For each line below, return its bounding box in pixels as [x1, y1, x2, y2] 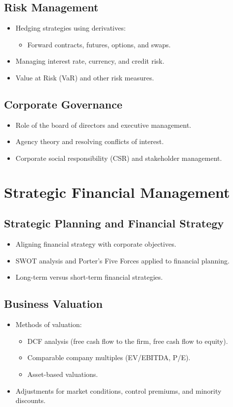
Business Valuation [4, 296, 103, 311]
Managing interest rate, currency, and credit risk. [15, 56, 164, 66]
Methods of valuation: [15, 319, 82, 330]
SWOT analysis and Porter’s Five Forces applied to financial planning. [15, 255, 230, 265]
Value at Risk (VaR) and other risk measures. [15, 72, 154, 82]
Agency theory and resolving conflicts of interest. [15, 136, 164, 147]
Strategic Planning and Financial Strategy [4, 216, 224, 231]
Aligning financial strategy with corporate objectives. [15, 239, 176, 249]
